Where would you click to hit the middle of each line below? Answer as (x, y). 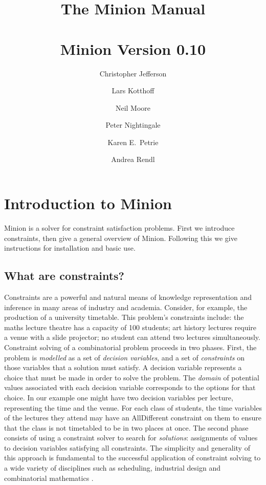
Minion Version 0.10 (133, 48)
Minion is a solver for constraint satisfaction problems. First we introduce (119, 228)
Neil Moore (133, 107)
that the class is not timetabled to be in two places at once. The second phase (126, 427)
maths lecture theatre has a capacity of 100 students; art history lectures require (130, 327)
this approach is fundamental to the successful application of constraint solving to (132, 458)
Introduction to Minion (88, 203)
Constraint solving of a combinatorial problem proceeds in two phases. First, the (130, 347)
